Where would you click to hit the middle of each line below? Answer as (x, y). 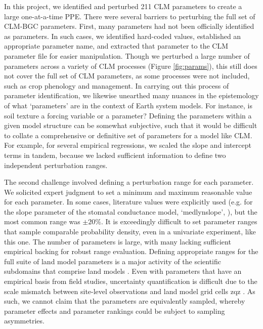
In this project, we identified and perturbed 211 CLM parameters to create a (123, 6)
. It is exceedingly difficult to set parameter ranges (179, 221)
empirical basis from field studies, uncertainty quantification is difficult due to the (131, 281)
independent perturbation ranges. (56, 165)
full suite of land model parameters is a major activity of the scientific (113, 261)
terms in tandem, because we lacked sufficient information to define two (115, 155)
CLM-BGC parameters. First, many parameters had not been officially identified (129, 26)
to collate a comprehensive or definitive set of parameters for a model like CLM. (128, 135)
